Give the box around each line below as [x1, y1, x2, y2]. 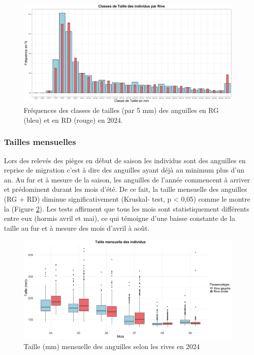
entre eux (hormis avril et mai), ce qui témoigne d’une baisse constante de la [4, 213, 235, 223]
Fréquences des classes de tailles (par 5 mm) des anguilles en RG [24, 105, 219, 115]
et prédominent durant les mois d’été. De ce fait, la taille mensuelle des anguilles [4, 184, 247, 194]
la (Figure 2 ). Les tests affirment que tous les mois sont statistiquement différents [4, 203, 250, 213]
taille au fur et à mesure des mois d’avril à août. [4, 222, 150, 233]
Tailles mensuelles [4, 136, 76, 148]
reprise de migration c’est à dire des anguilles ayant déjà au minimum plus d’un [4, 165, 245, 175]
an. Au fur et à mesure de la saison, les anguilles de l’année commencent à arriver [4, 174, 250, 184]
